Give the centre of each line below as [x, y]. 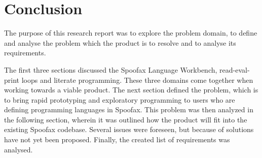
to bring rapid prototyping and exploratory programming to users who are [120, 99]
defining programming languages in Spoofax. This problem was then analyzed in [129, 109]
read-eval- [235, 69]
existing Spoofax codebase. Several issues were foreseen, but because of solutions [129, 129]
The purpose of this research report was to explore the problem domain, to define [131, 33]
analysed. [18, 149]
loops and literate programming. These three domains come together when [137, 80]
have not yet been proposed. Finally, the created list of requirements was [117, 139]
